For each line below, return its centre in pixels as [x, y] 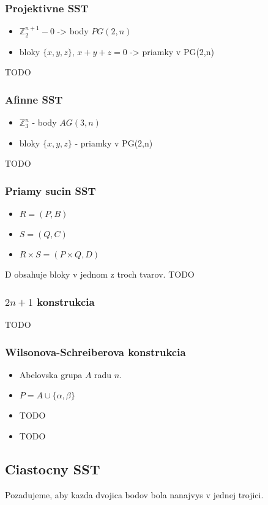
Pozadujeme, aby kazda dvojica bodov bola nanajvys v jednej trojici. [134, 494]
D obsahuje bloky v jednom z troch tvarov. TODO [100, 274]
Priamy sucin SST [50, 190]
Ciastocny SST [53, 469]
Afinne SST [34, 99]
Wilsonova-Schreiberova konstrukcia [95, 351]
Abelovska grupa [51, 374]
